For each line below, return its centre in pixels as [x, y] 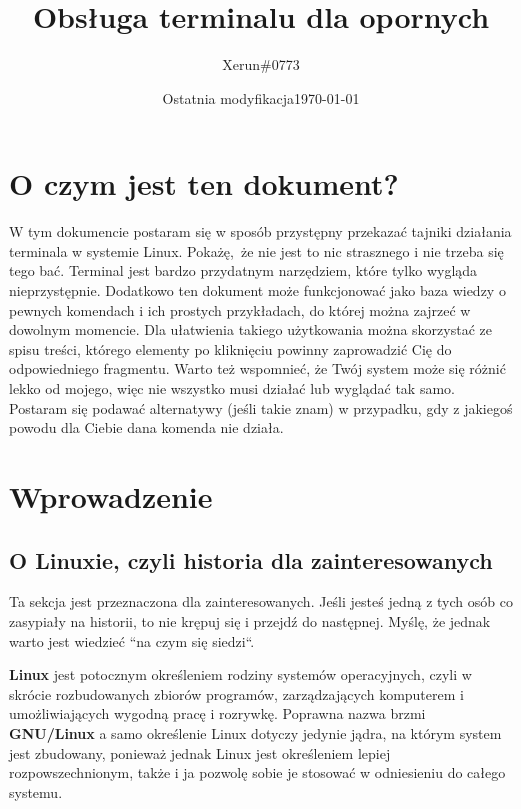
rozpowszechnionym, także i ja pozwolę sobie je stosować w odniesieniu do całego [257, 772]
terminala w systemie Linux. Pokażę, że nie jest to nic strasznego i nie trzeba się [256, 250]
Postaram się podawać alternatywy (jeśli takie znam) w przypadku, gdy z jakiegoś [261, 407]
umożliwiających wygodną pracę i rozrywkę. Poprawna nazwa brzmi [217, 713]
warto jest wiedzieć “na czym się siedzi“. [132, 640]
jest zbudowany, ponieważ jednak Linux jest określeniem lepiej [200, 752]
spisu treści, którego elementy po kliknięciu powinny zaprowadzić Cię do [230, 348]
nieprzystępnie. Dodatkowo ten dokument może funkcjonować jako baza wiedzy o [257, 290]
